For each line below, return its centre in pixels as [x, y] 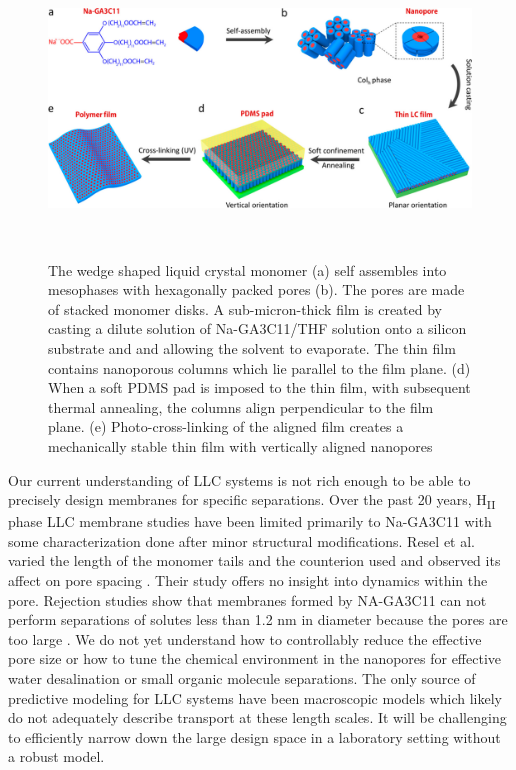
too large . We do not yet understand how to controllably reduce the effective [245, 638]
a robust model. [56, 756]
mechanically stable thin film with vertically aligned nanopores [240, 445]
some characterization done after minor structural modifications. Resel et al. [241, 540]
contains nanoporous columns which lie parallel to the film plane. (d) [259, 367]
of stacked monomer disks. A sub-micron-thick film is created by [245, 308]
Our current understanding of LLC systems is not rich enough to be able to [239, 479]
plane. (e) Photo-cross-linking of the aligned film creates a [226, 426]
